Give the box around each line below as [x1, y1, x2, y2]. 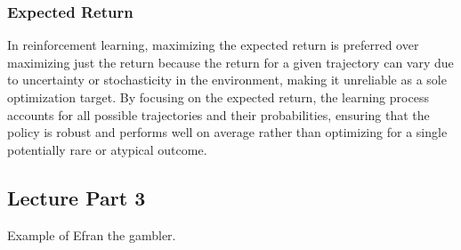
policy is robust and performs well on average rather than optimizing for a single [7, 123, 448, 141]
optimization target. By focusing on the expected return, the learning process [7, 88, 429, 106]
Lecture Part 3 [7, 183, 146, 211]
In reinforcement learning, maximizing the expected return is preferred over [7, 36, 419, 54]
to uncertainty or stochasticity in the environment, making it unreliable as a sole [7, 70, 447, 89]
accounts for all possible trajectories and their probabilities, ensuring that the [7, 105, 430, 124]
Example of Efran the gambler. [7, 225, 176, 244]
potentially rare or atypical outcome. [7, 140, 207, 158]
